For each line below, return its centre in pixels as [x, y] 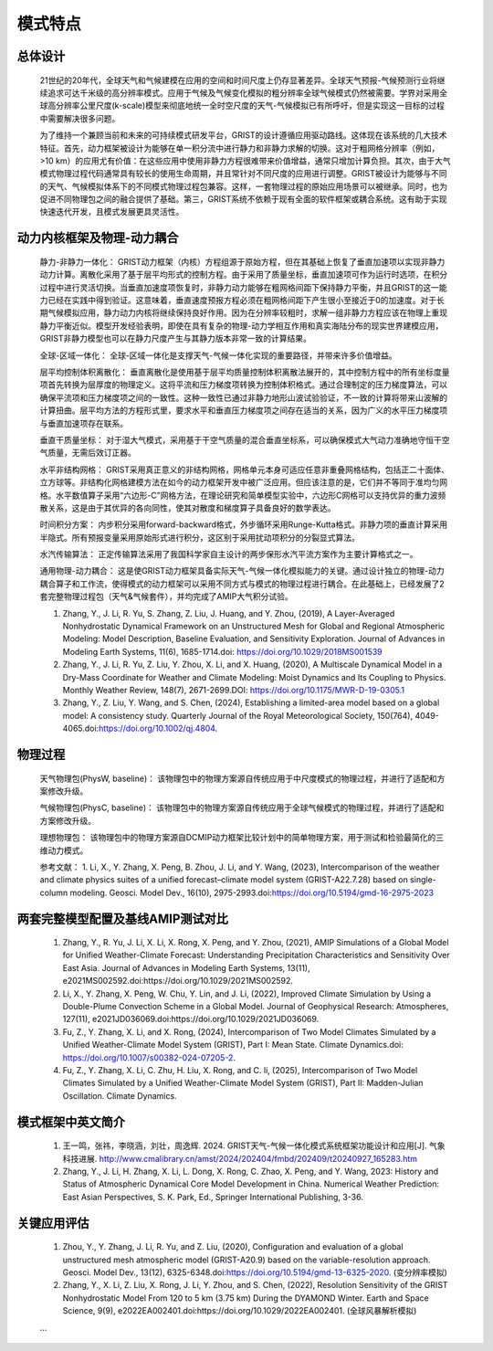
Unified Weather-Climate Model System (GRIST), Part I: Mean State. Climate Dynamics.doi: [233, 1045]
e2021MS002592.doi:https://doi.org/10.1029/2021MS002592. [178, 981]
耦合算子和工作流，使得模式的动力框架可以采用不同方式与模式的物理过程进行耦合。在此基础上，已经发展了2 [242, 584]
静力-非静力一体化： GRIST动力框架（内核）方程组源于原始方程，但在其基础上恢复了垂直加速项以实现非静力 [242, 261]
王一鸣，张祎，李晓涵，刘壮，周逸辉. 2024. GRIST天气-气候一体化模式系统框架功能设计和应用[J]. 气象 [254, 1145]
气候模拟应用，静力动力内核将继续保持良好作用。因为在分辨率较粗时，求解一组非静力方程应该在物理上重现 [247, 313]
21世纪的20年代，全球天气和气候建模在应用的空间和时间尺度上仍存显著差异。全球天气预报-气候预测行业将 [239, 80]
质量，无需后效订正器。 [91, 453]
